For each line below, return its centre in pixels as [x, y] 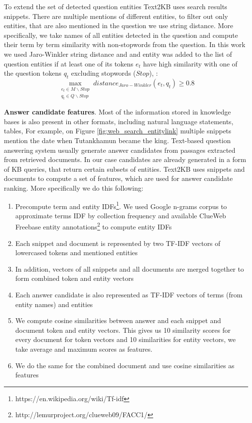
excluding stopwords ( [103, 73]
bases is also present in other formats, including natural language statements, [119, 121]
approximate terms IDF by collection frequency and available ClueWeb [121, 215]
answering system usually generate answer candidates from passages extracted [120, 150]
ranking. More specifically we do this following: [74, 187]
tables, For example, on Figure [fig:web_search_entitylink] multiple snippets [118, 131]
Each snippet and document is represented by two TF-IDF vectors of [118, 243]
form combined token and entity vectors [74, 278]
